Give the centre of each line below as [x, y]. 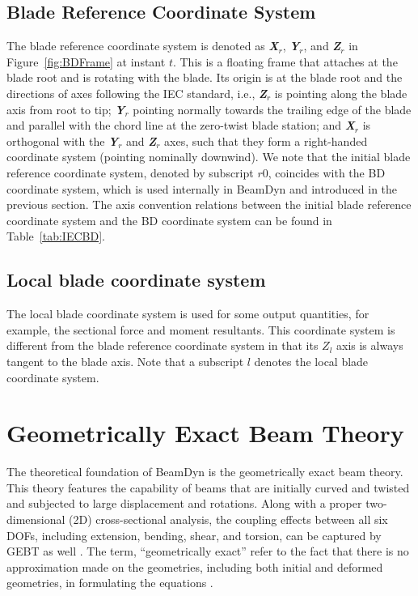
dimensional [36, 519]
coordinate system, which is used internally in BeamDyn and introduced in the [202, 188]
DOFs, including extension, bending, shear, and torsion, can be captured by [194, 535]
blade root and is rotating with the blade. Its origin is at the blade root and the [205, 77]
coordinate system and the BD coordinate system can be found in [169, 220]
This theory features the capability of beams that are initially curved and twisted [208, 487]
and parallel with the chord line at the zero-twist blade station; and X [181, 125]
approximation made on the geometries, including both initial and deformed [195, 566]
